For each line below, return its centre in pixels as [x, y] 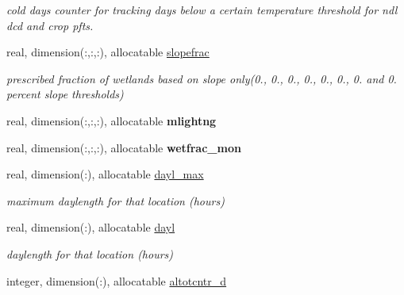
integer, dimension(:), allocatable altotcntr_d [117, 280]
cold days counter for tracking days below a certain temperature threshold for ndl [202, 10]
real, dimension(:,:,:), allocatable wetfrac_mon [124, 147]
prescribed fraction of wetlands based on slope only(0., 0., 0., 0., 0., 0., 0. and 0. [202, 78]
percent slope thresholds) [65, 94]
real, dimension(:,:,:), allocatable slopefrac [108, 52]
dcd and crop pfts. [50, 25]
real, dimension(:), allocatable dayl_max [105, 174]
